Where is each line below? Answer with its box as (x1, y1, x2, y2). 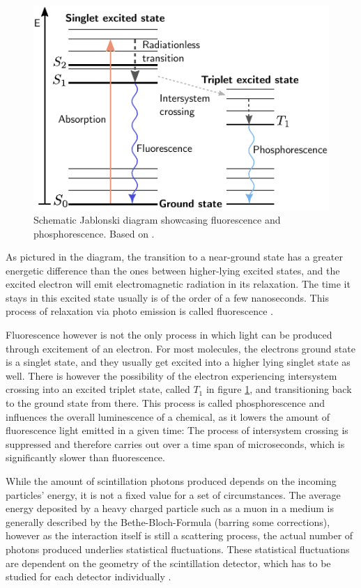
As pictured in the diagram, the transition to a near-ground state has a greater (6, 249, 343, 264)
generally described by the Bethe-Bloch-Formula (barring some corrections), (6, 514, 330, 529)
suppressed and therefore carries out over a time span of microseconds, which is (6, 436, 345, 451)
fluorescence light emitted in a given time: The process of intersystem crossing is (6, 423, 348, 438)
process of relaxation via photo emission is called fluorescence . (6, 304, 274, 318)
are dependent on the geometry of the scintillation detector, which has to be (6, 555, 331, 570)
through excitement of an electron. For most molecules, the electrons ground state (6, 341, 355, 355)
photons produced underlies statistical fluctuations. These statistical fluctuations (6, 541, 350, 556)
